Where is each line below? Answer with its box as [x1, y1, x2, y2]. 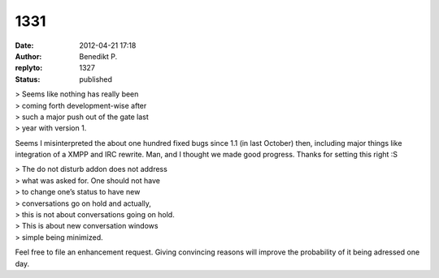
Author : [15, 51, 42, 61]
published [79, 74, 113, 84]
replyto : [15, 63, 43, 73]
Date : [15, 41, 34, 50]
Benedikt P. [79, 51, 118, 61]
